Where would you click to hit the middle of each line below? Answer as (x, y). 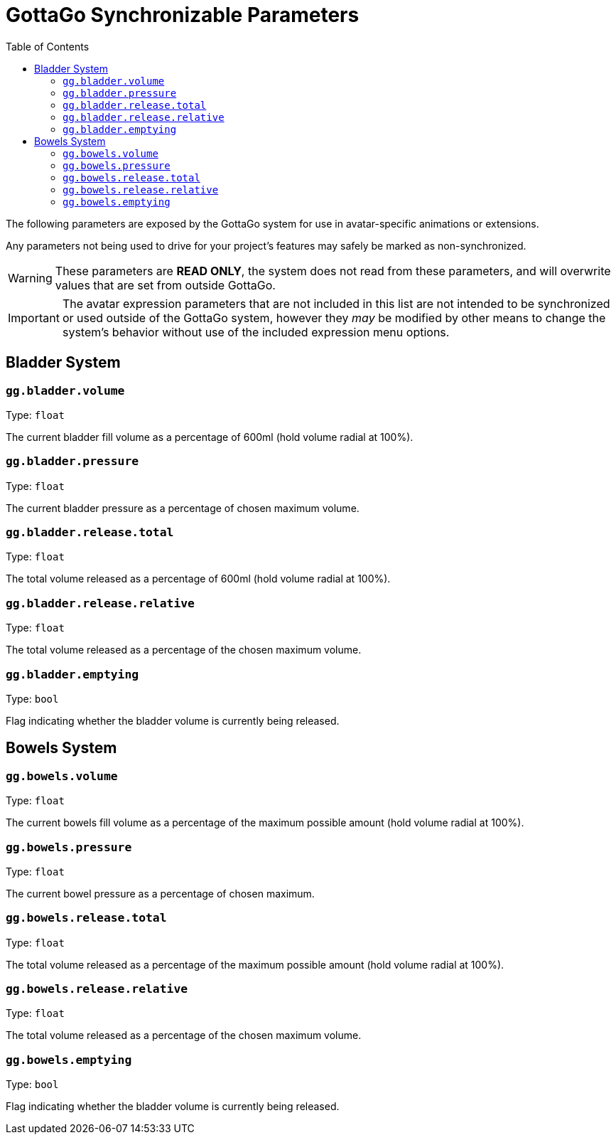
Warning (30, 278)
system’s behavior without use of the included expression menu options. (256, 332)
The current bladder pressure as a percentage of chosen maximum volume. (183, 508)
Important (34, 318)
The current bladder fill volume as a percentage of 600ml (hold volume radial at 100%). (210, 437)
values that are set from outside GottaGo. (165, 285)
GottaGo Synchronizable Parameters (183, 15)
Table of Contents (48, 46)
